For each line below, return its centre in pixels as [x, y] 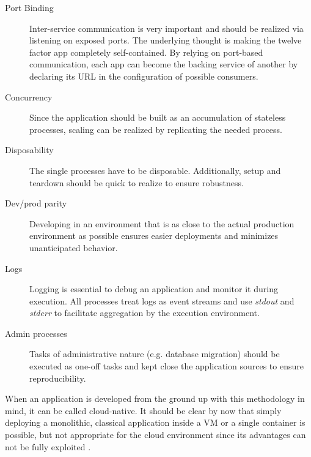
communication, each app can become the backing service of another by [164, 64]
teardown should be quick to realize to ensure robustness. [137, 182]
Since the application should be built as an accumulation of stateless [158, 117]
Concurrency [29, 96]
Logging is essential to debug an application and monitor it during [154, 289]
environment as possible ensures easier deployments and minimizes [154, 236]
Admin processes [36, 333]
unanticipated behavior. [74, 247]
